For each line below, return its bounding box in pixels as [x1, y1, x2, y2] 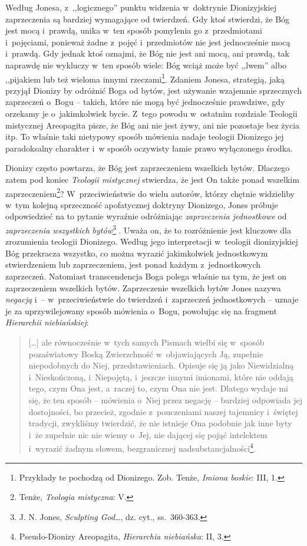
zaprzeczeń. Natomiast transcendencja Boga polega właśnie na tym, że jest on [5, 270, 286, 282]
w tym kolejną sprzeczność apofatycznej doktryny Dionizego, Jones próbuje [5, 198, 278, 210]
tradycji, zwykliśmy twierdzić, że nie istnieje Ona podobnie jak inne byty [28, 417, 292, 429]
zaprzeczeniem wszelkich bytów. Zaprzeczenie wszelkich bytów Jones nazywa [5, 281, 281, 294]
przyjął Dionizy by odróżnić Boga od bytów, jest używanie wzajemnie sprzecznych [5, 84, 302, 96]
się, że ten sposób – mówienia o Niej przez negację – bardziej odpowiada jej [28, 393, 303, 406]
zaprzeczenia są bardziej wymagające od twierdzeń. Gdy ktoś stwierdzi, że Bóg [5, 12, 290, 25]
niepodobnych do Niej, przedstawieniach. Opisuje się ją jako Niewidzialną [28, 359, 294, 371]
